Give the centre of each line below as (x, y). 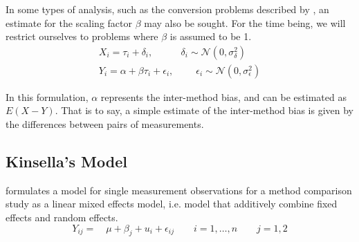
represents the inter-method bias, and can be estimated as (223, 96)
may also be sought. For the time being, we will (245, 22)
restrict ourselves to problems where (82, 36)
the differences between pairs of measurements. (105, 124)
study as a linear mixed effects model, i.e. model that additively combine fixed (172, 204)
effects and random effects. (62, 217)
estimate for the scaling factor (69, 22)
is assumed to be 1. (211, 36)
